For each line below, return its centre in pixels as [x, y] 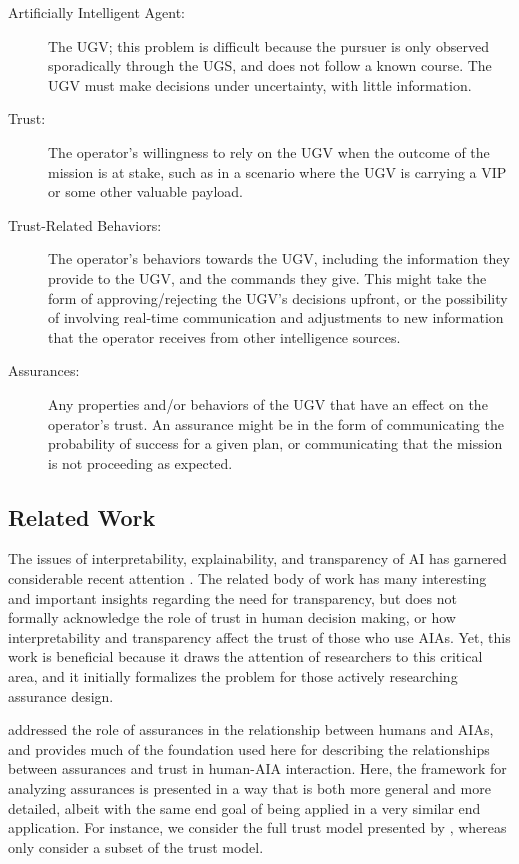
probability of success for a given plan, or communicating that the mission [275, 443]
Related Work [82, 516]
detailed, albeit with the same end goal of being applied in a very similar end [244, 807]
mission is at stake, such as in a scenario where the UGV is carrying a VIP [277, 171]
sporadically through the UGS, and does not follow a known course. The [270, 65]
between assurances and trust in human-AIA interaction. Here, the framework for [257, 768]
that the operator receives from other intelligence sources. [224, 336]
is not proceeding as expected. [140, 462]
